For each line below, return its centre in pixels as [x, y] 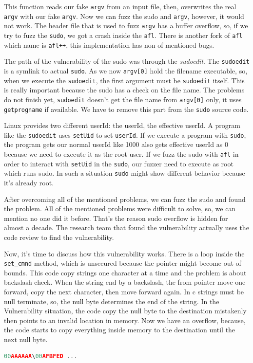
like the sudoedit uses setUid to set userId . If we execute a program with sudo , [125, 135]
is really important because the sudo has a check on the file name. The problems [124, 90]
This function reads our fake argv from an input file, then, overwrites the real [120, 6]
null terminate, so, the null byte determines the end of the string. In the [112, 301]
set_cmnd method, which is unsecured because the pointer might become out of [123, 263]
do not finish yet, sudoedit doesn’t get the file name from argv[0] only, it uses [123, 99]
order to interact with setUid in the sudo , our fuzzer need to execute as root [119, 163]
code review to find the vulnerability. [59, 237]
